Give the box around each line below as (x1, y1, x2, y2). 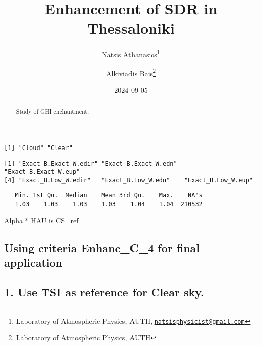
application (4, 255, 63, 270)
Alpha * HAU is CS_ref (4, 215, 79, 225)
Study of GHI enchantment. (16, 107, 89, 116)
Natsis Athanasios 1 (102, 47, 160, 59)
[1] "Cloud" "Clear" (4, 144, 73, 152)
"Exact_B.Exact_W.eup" (4, 168, 80, 176)
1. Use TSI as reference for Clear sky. (4, 284, 204, 300)
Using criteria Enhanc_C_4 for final (4, 239, 200, 255)
